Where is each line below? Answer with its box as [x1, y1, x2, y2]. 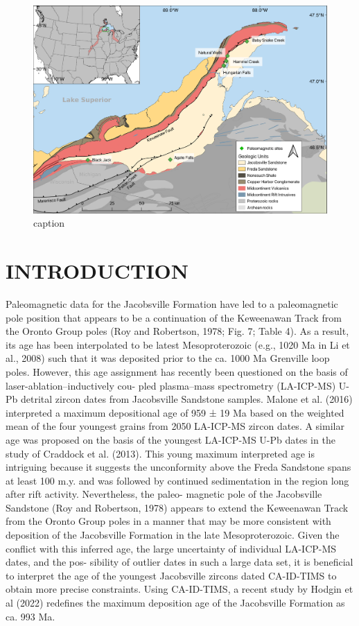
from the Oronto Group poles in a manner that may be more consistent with [6, 514, 331, 528]
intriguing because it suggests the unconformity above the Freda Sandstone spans [6, 460, 351, 474]
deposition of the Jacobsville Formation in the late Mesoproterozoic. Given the [6, 528, 340, 542]
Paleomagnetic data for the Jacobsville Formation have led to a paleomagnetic [6, 296, 338, 311]
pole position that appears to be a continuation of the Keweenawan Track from [6, 310, 342, 324]
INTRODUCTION [6, 257, 189, 285]
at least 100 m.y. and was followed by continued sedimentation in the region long [6, 473, 349, 487]
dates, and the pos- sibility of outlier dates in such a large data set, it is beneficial [6, 555, 353, 569]
